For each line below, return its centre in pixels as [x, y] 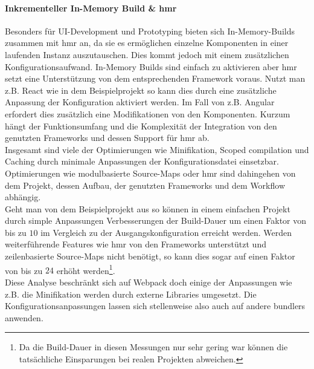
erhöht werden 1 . [86, 269]
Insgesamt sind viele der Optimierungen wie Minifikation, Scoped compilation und [157, 149]
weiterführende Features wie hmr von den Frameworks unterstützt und [136, 244]
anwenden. [24, 317]
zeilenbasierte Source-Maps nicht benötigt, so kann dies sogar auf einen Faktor [150, 256]
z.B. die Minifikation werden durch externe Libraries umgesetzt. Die [131, 294]
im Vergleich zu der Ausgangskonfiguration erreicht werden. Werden [166, 232]
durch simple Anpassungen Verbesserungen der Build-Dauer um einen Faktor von [156, 220]
